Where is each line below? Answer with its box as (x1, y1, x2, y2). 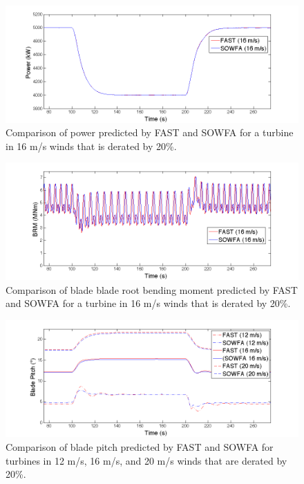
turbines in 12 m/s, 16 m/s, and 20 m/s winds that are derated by (6, 453, 287, 467)
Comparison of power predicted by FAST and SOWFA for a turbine (6, 125, 294, 140)
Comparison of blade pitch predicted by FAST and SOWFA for (6, 439, 274, 454)
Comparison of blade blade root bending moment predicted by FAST (6, 282, 298, 297)
